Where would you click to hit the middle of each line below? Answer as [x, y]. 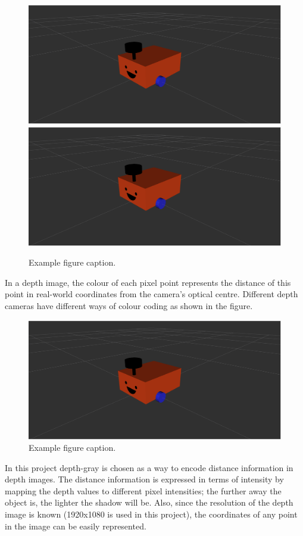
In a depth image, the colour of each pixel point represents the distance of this [148, 282]
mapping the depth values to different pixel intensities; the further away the [143, 490]
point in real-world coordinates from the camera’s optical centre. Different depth [151, 294]
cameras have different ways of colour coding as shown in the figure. [129, 305]
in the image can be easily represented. [76, 526]
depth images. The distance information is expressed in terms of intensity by [144, 479]
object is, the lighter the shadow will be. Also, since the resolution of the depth [149, 502]
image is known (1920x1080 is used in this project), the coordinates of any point [151, 514]
